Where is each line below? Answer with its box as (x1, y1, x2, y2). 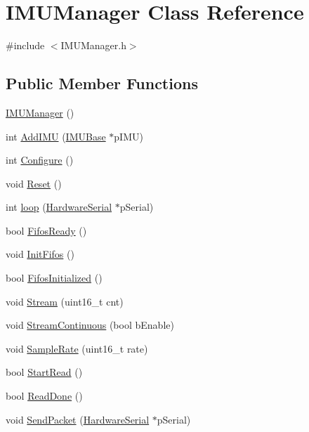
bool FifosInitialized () (6, 270, 103, 285)
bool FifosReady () (6, 223, 87, 237)
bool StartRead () (6, 365, 83, 379)
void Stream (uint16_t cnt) (6, 294, 124, 308)
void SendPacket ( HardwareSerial (6, 412, 150, 426)
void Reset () (6, 176, 62, 190)
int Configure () (6, 152, 74, 167)
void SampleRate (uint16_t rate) (6, 341, 148, 355)
